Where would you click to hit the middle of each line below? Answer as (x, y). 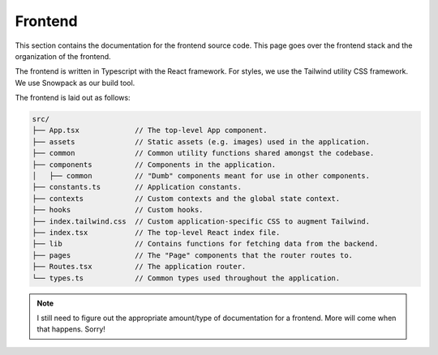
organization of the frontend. (63, 56)
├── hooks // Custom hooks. (118, 210)
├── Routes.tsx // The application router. (139, 267)
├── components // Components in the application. (154, 165)
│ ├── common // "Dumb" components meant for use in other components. (201, 176)
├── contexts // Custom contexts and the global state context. (186, 198)
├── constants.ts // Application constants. (137, 187)
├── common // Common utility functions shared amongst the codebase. (203, 153)
